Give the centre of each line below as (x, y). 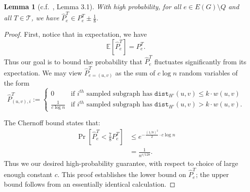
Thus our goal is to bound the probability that (73, 61)
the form (17, 83)
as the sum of (135, 72)
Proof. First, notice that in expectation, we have (76, 34)
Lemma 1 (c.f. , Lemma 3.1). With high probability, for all (93, 6)
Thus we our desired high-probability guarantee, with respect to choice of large (121, 163)
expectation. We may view (43, 72)
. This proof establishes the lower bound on (122, 174)
